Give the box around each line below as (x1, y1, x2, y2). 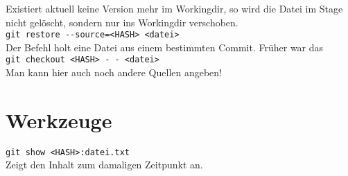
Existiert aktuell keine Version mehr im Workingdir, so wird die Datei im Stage (6, 1, 343, 15)
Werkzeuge (6, 105, 112, 134)
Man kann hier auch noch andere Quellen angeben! (6, 65, 223, 80)
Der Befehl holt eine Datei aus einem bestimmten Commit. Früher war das (6, 39, 324, 54)
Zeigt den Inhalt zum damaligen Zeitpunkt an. (6, 157, 203, 172)
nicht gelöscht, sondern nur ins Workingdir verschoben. (6, 15, 238, 29)
